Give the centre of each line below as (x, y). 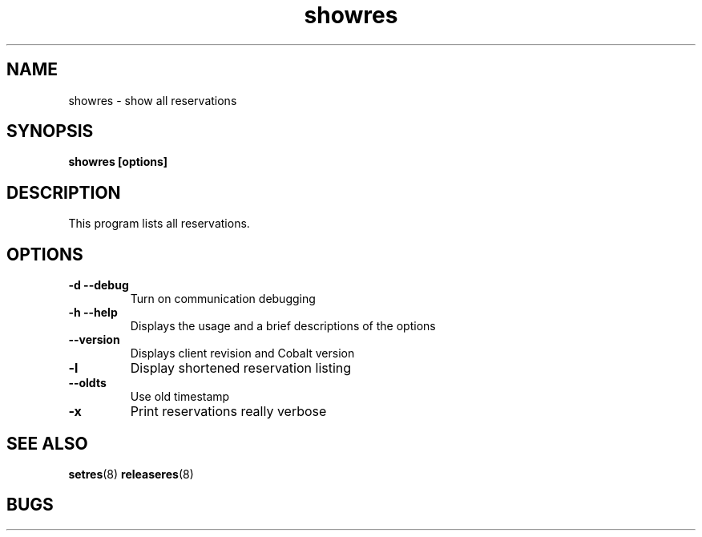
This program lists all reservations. (159, 224)
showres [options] (118, 162)
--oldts (87, 383)
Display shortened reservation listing (241, 368)
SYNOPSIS (50, 131)
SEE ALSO (47, 443)
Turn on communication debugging (223, 299)
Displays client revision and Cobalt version (242, 353)
